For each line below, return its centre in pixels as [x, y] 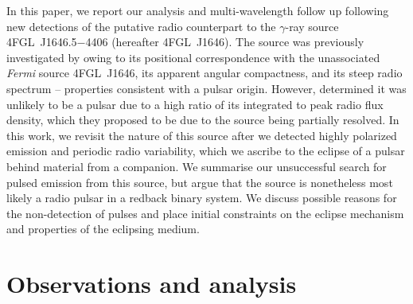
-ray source [312, 26]
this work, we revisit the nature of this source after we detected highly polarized [202, 135]
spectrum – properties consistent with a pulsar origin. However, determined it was [206, 88]
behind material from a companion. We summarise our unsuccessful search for [197, 166]
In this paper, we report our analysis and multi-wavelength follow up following [198, 10]
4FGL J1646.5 [42, 42]
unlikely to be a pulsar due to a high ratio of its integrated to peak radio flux [195, 104]
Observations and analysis [152, 284]
